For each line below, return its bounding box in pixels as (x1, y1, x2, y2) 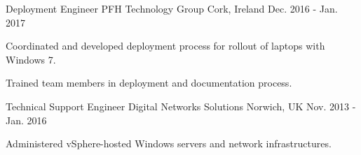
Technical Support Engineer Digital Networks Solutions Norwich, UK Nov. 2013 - (6, 98, 356, 113)
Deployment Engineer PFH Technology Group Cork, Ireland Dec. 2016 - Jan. (6, 1, 338, 15)
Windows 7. (6, 52, 56, 66)
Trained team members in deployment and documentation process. (6, 75, 292, 90)
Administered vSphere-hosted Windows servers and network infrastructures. (6, 136, 332, 151)
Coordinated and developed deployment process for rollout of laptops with (6, 38, 325, 53)
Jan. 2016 (6, 112, 47, 127)
